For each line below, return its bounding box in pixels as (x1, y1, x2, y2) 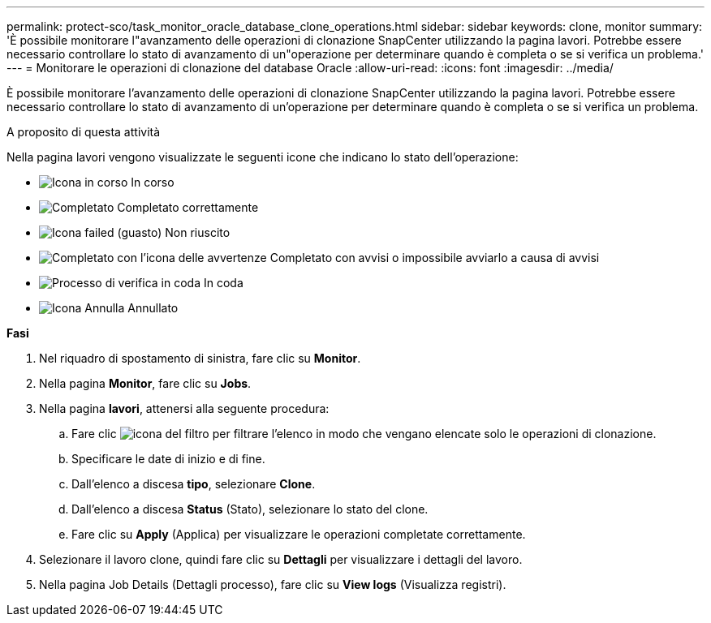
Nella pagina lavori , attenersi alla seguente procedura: (39, 402, 330, 415)
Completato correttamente (117, 200, 259, 214)
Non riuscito (165, 226, 231, 239)
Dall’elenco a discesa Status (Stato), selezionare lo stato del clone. (71, 502, 429, 516)
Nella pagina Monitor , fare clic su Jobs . (39, 376, 252, 390)
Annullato (127, 301, 179, 315)
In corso (131, 175, 175, 189)
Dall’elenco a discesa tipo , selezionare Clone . (71, 477, 316, 491)
